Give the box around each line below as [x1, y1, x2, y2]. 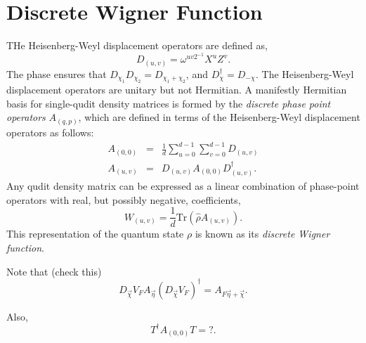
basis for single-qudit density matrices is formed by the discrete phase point [6, 96, 331, 110]
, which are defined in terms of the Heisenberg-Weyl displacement [78, 110, 360, 124]
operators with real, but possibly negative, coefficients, [6, 192, 241, 207]
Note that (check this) [6, 264, 102, 278]
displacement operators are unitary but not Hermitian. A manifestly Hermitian [6, 82, 347, 97]
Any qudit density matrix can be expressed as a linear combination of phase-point [6, 179, 360, 193]
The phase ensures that [6, 66, 107, 81]
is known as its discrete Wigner [195, 226, 330, 241]
